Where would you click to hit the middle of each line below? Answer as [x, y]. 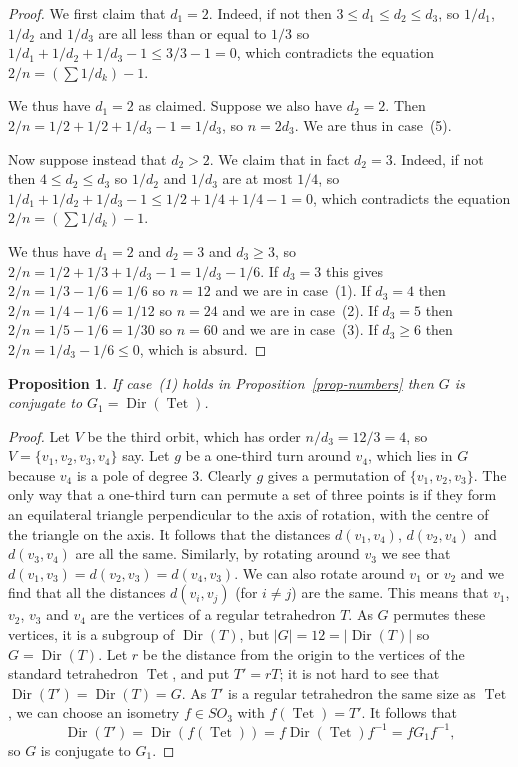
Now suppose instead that [87, 158]
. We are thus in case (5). [373, 124]
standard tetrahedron [73, 673]
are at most [257, 178]
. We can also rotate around [319, 572]
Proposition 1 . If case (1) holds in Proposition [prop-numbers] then [221, 382]
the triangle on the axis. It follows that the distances [169, 533]
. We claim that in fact [279, 158]
